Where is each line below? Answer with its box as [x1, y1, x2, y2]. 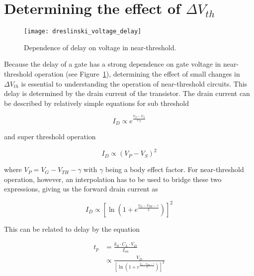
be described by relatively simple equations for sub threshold [4, 97, 189, 108]
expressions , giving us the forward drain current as [4, 184, 158, 194]
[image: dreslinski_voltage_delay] [24, 28, 142, 35]
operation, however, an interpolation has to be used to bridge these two [4, 174, 222, 184]
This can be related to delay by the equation [4, 223, 140, 234]
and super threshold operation [4, 131, 96, 142]
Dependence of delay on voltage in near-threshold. [24, 42, 176, 52]
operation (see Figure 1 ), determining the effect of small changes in [34, 68, 240, 79]
